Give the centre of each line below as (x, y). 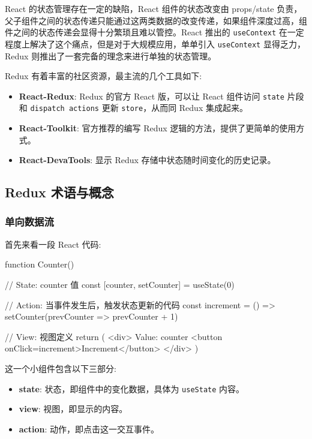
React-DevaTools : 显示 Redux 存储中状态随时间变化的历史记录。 (147, 160)
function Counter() (40, 264)
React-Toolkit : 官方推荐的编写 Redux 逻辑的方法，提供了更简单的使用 (157, 128)
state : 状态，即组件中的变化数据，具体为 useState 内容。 (132, 388)
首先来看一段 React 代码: (53, 244)
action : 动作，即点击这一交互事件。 (89, 429)
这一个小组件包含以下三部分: (61, 368)
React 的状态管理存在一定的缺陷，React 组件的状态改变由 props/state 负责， (154, 8)
